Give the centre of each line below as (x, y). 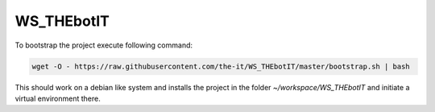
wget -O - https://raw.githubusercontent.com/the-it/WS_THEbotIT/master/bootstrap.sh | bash (221, 66)
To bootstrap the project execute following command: (104, 45)
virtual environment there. (58, 98)
